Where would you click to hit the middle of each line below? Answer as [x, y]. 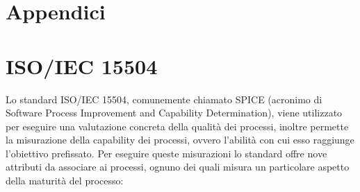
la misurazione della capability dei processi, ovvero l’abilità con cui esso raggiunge [180, 140]
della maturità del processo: [65, 181]
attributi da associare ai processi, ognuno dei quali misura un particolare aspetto [178, 167]
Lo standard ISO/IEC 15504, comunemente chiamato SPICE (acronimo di [164, 99]
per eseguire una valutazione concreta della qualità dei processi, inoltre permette [177, 126]
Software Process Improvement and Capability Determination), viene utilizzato [174, 113]
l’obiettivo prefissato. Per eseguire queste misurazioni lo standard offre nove [166, 153]
